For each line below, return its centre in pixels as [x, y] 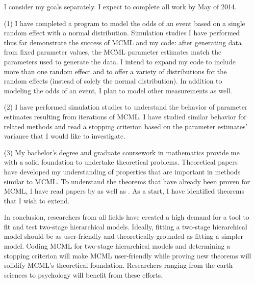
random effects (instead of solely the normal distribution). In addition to [113, 81]
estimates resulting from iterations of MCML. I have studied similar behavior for [125, 116]
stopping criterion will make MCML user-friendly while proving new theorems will [127, 255]
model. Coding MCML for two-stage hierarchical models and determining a [117, 246]
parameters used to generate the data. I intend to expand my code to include [120, 61]
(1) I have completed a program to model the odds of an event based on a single [125, 23]
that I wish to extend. [37, 200]
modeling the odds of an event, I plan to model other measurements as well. [118, 90]
